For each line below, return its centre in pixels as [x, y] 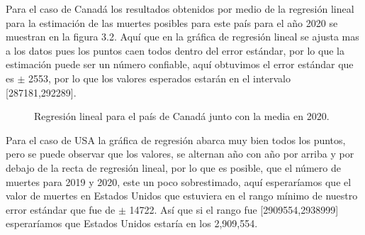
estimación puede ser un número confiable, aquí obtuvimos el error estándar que [180, 64]
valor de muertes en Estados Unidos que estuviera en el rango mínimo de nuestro [182, 196]
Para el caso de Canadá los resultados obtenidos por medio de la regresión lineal [180, 9]
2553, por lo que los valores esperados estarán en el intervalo [159, 78]
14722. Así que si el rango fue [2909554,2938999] [234, 209]
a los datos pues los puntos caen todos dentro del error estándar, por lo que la [175, 50]
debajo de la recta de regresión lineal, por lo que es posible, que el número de [173, 167]
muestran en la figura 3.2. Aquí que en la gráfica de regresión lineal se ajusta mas [182, 37]
